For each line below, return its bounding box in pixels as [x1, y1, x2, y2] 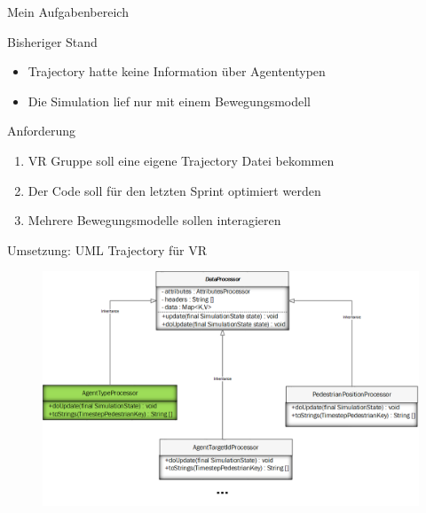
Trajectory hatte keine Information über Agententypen [28, 62, 326, 81]
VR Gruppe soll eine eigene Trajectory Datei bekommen [28, 151, 335, 169]
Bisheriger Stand [7, 32, 98, 51]
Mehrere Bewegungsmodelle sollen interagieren [28, 211, 281, 229]
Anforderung [7, 121, 76, 140]
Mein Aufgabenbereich [7, 3, 129, 20]
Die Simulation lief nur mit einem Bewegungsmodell [28, 91, 312, 110]
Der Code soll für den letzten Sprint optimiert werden [28, 181, 321, 199]
